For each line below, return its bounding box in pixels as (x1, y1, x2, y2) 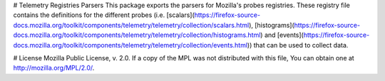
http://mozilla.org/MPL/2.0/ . (13, 64, 95, 72)
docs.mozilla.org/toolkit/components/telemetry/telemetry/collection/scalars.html (13, 21, 250, 29)
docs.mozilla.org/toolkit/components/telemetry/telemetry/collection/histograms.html (13, 31, 261, 39)
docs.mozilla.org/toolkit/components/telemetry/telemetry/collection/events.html (13, 40, 248, 49)
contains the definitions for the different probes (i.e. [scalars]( (13, 11, 195, 19)
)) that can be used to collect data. (247, 40, 349, 49)
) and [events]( (260, 31, 304, 39)
